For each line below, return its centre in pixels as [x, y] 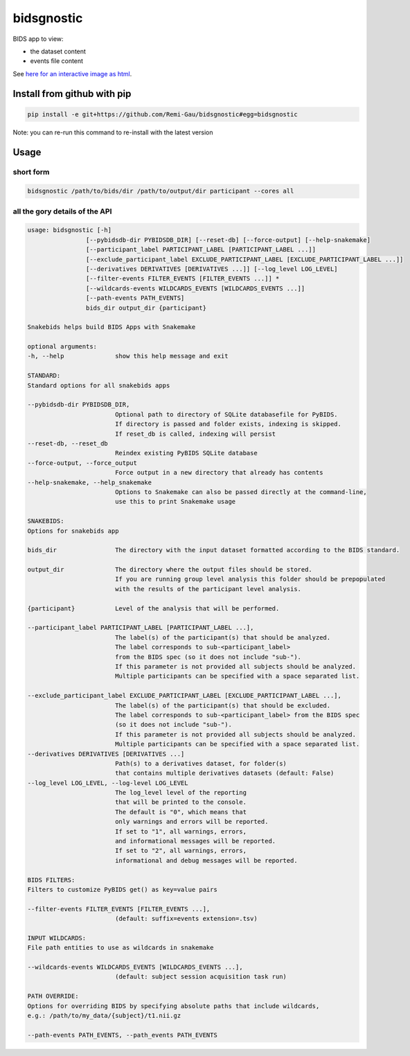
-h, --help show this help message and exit [128, 356]
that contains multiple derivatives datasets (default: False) [224, 773]
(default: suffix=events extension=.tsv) [186, 919]
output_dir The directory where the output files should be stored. [170, 570]
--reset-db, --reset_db [68, 443]
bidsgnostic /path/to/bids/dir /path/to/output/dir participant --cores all [161, 191]
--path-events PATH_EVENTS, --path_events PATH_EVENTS [122, 1035]
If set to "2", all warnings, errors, [181, 851]
